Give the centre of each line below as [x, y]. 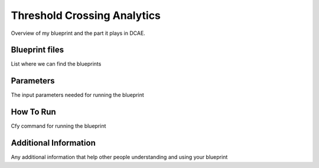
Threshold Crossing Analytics [86, 15]
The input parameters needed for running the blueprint [77, 95]
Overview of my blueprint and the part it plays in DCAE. [78, 33]
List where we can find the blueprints [56, 64]
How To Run [33, 112]
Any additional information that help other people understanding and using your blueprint [119, 157]
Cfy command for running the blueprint [58, 126]
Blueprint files [38, 50]
